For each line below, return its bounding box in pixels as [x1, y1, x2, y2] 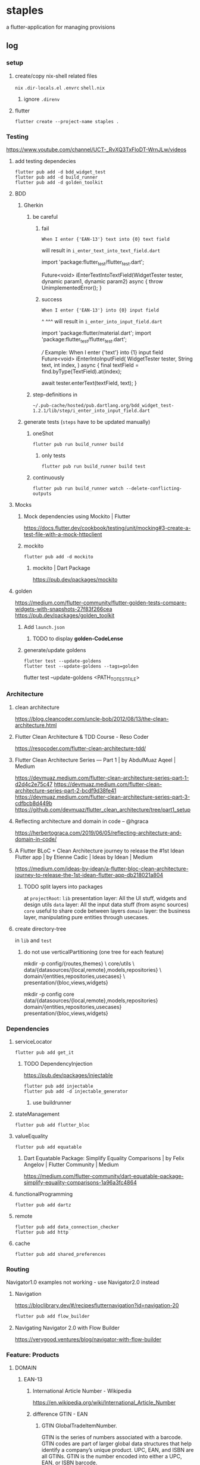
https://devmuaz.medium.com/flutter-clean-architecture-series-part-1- [14, 774, 189, 781]
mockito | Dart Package [32, 564, 90, 571]
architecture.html [14, 721, 57, 729]
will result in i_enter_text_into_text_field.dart [41, 246, 161, 254]
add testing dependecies [14, 157, 76, 164]
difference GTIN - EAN [32, 1411, 88, 1418]
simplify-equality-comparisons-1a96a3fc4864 [23, 1179, 137, 1186]
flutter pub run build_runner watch [32, 485, 124, 491]
